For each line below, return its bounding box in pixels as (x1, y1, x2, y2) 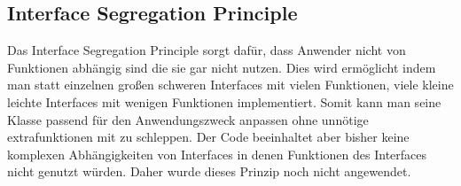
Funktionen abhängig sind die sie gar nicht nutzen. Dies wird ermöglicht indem (7, 58, 436, 76)
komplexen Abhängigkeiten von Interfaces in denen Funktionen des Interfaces (7, 144, 427, 163)
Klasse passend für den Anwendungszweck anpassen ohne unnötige (7, 110, 369, 128)
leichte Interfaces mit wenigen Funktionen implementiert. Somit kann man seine (7, 92, 441, 111)
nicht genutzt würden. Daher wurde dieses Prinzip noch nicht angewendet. (7, 162, 411, 181)
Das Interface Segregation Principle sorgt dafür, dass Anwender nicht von (7, 41, 406, 59)
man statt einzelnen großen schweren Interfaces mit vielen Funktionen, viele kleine (7, 75, 454, 94)
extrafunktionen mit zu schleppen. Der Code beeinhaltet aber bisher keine (7, 128, 410, 146)
